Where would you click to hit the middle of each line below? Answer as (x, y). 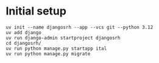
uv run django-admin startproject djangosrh (63, 38)
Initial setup (36, 11)
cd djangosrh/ (24, 43)
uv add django (24, 32)
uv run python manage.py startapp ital (56, 48)
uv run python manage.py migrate (48, 54)
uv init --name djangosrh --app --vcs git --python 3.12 (79, 27)
